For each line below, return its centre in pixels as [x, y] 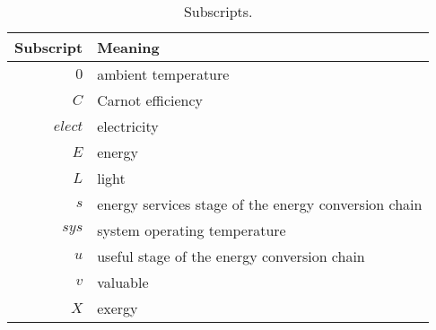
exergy [118, 308]
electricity [128, 126]
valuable [123, 282]
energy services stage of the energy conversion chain [260, 204]
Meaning [128, 47]
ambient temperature [163, 74]
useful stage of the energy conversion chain [231, 256]
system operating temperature [192, 230]
